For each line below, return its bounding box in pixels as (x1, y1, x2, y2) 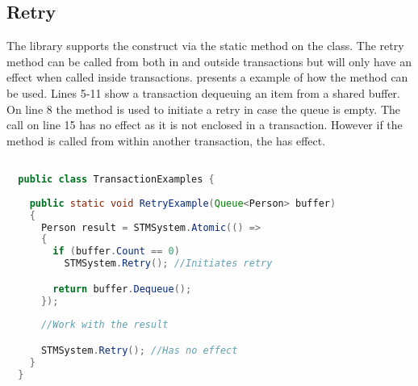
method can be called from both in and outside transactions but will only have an (6, 52, 412, 69)
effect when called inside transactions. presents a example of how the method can (6, 69, 408, 86)
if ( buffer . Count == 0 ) (52, 245, 180, 258)
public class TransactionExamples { (18, 174, 215, 186)
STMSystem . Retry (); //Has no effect (40, 344, 238, 356)
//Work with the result (40, 319, 169, 331)
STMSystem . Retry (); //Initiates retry (64, 258, 273, 270)
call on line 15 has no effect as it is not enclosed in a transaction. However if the (6, 116, 403, 133)
